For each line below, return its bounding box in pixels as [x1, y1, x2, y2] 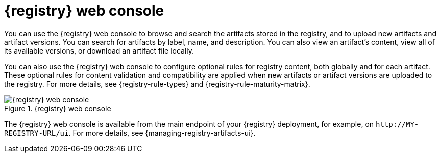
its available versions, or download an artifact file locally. [4, 46, 194, 55]
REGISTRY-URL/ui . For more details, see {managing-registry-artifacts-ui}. [4, 128, 256, 137]
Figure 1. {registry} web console [4, 103, 111, 113]
